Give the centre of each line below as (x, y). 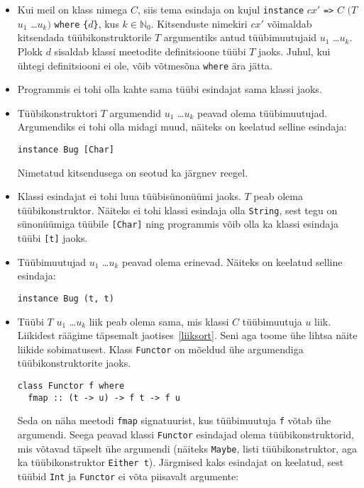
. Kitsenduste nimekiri (199, 23)
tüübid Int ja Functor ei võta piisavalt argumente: (128, 476)
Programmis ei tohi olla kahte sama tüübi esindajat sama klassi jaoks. (170, 89)
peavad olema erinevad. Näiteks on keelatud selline (232, 261)
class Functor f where (71, 386)
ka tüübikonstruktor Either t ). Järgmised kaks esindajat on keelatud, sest (181, 462)
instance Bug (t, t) (66, 298)
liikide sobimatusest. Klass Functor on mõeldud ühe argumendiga (160, 349)
